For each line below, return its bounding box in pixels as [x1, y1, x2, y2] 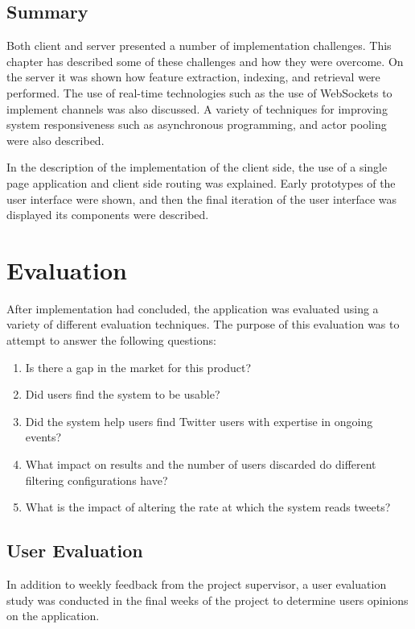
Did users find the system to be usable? [25, 386, 220, 403]
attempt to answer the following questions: [6, 332, 216, 349]
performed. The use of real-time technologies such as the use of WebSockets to [6, 84, 392, 101]
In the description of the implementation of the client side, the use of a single [6, 159, 388, 176]
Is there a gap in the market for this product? [25, 358, 252, 375]
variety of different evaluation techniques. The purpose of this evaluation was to [6, 316, 400, 333]
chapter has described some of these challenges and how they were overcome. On [6, 52, 404, 69]
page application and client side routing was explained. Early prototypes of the [6, 174, 396, 191]
